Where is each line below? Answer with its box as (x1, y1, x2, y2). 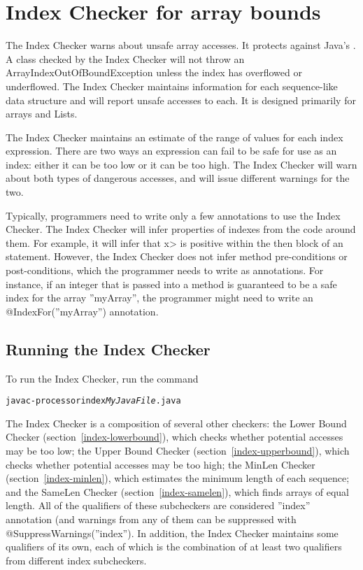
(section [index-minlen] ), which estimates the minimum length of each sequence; (6, 471, 350, 485)
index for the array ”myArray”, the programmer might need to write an (6, 290, 313, 305)
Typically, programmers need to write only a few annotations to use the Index (6, 208, 341, 222)
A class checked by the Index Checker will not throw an (6, 51, 245, 66)
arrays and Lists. (6, 106, 78, 121)
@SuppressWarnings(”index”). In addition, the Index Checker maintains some (6, 525, 339, 540)
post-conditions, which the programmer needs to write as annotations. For (6, 263, 324, 278)
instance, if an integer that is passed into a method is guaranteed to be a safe (6, 276, 337, 291)
